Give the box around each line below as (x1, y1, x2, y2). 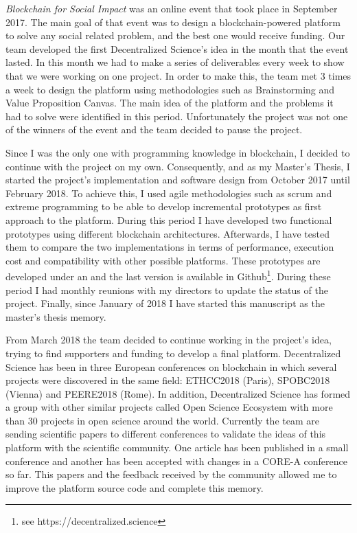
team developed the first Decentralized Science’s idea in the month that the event (5, 41, 349, 56)
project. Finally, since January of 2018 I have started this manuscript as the (5, 296, 325, 310)
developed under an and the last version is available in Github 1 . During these (5, 267, 331, 283)
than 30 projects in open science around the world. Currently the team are (5, 413, 319, 427)
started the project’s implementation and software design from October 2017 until (5, 172, 350, 187)
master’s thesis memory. (5, 309, 106, 324)
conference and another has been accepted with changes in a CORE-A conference (5, 453, 348, 468)
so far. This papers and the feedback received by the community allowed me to (5, 467, 337, 481)
